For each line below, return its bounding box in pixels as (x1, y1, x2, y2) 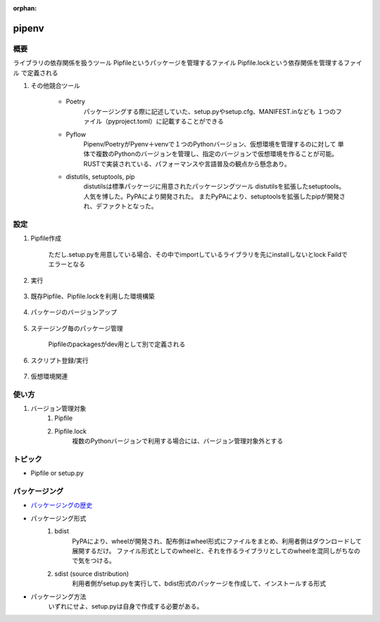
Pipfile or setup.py (30, 469, 84, 478)
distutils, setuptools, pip (65, 172, 135, 181)
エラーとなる (48, 260, 86, 269)
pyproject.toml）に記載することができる (108, 117, 224, 126)
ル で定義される (13, 68, 58, 77)
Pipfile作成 (30, 234, 62, 243)
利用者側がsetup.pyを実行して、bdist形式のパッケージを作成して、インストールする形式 (72, 579, 327, 588)
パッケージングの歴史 (30, 501, 93, 509)
